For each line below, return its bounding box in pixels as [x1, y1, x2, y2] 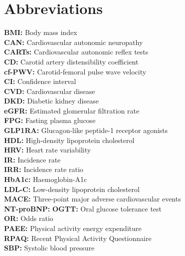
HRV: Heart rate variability [4, 144, 91, 155]
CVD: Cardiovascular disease [4, 85, 95, 96]
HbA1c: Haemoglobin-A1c [4, 174, 87, 184]
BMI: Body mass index [4, 27, 77, 37]
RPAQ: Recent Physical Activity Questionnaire [4, 232, 152, 243]
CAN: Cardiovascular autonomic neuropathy [4, 36, 143, 47]
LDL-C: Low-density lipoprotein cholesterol [4, 183, 140, 194]
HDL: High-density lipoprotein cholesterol [4, 134, 135, 145]
